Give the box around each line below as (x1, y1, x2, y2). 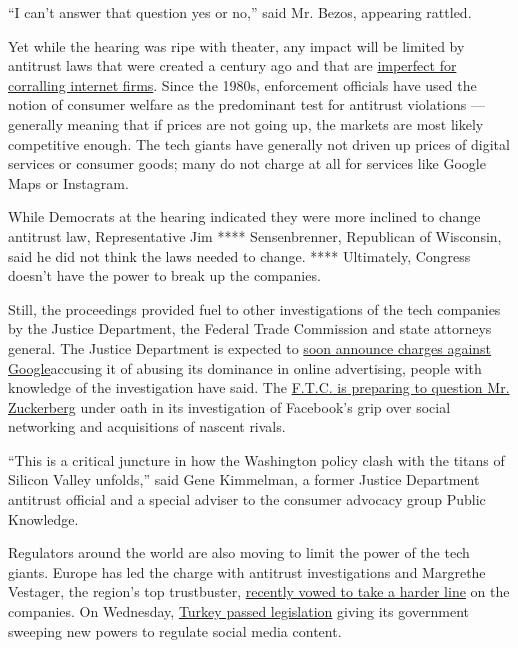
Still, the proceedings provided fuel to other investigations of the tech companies (8, 298, 501, 319)
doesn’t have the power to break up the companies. (8, 265, 321, 286)
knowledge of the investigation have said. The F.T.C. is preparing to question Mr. (8, 377, 510, 398)
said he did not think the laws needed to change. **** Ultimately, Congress (8, 245, 471, 266)
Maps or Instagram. (8, 172, 129, 193)
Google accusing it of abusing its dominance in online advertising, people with (8, 357, 482, 378)
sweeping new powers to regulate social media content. (8, 620, 342, 641)
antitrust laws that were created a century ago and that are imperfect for (8, 55, 457, 76)
